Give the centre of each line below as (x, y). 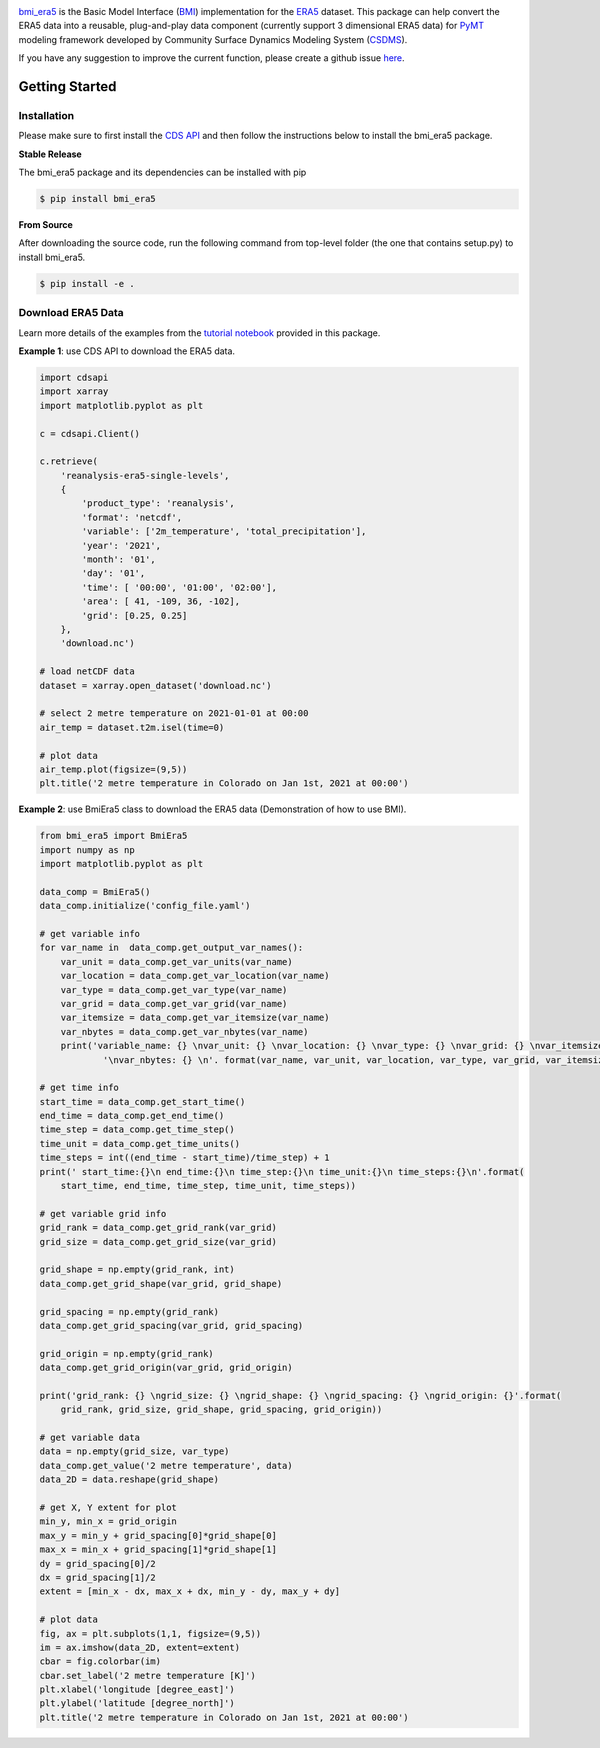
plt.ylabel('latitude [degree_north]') (137, 1703)
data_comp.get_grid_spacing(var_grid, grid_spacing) (171, 1325)
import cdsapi (74, 377)
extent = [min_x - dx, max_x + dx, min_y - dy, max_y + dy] (190, 1591)
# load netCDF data (87, 671)
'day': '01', (113, 573)
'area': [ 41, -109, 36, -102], (160, 601)
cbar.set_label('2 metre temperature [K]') (148, 1675)
